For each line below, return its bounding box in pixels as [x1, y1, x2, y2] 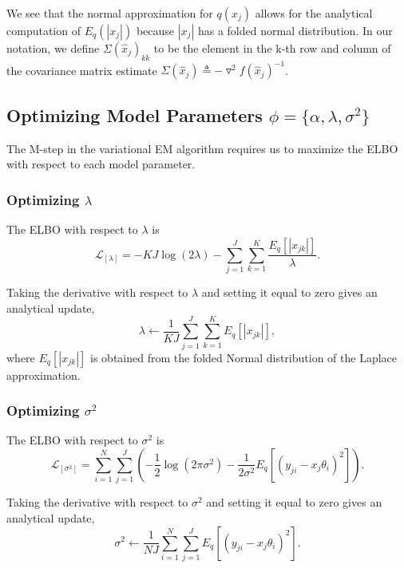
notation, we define [6, 40, 100, 56]
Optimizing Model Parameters [6, 102, 263, 127]
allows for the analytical [255, 5, 373, 21]
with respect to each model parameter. [6, 156, 196, 172]
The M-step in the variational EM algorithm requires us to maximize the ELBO [6, 140, 398, 156]
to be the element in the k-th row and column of [153, 40, 391, 56]
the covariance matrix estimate [6, 61, 157, 78]
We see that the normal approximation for [6, 5, 213, 21]
